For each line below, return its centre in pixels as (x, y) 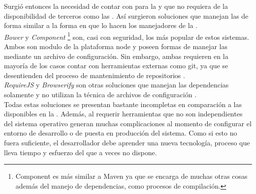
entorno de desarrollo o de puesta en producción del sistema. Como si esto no (121, 133)
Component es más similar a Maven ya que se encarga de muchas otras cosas (131, 176)
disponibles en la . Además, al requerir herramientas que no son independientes (123, 114)
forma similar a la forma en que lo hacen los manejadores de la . (101, 25)
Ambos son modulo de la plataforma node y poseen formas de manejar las (116, 46)
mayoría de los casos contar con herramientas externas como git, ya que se (116, 66)
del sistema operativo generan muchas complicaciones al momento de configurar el (128, 123)
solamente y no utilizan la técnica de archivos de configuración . (100, 94)
